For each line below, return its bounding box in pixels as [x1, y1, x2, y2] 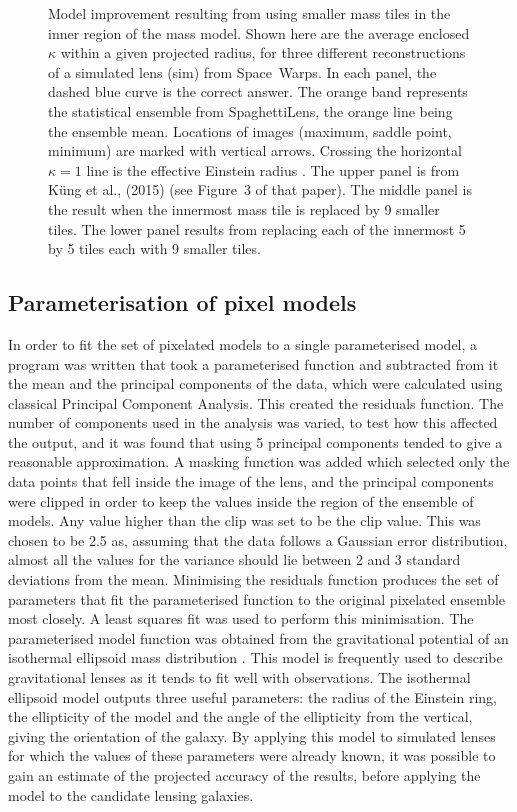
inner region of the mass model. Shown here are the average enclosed [48, 22, 470, 43]
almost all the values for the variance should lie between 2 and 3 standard [8, 549, 461, 570]
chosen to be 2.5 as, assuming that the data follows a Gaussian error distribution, [8, 529, 508, 550]
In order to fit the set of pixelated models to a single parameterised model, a [8, 333, 478, 354]
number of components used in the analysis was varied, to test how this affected [8, 412, 498, 433]
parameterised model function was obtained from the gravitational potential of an [8, 627, 509, 648]
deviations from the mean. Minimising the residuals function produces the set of [8, 569, 499, 590]
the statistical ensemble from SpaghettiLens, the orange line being [48, 100, 453, 121]
